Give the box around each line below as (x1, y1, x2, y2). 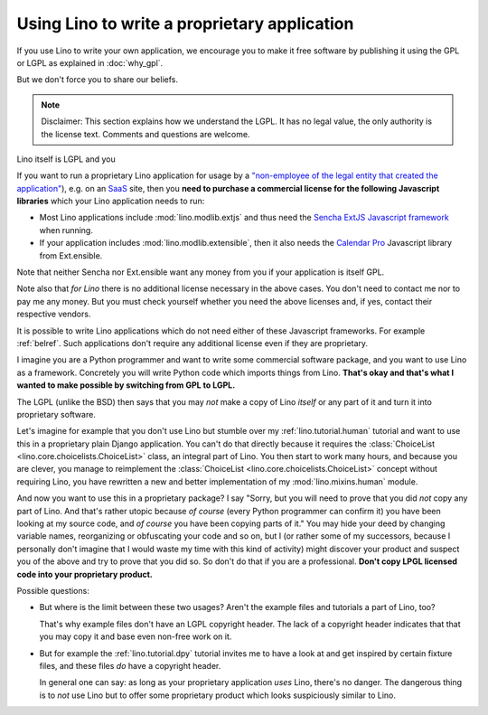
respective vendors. (16, 308, 91, 320)
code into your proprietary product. (16, 569, 154, 579)
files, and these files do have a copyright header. (39, 660, 221, 671)
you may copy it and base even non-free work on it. (39, 631, 232, 642)
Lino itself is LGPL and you (16, 154, 117, 165)
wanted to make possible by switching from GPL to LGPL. (16, 380, 236, 390)
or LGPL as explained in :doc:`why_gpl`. (16, 57, 164, 68)
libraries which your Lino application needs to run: (16, 195, 205, 207)
